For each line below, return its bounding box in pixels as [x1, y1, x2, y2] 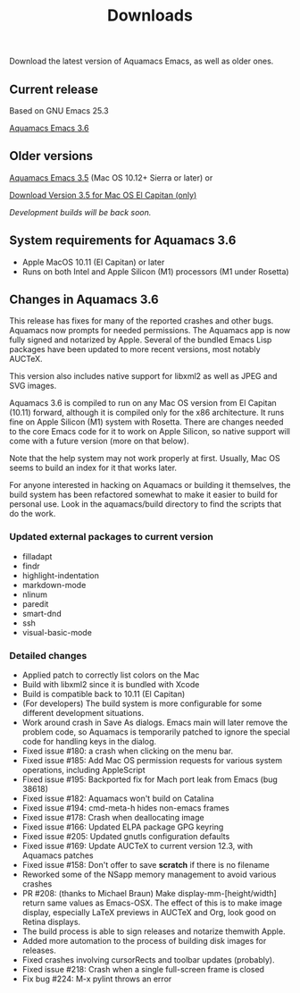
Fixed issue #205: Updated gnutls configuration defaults [21, 831, 230, 842]
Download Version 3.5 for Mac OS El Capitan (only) [9, 189, 197, 200]
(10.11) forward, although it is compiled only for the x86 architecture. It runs [9, 408, 285, 418]
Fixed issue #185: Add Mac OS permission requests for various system [21, 755, 283, 766]
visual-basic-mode [21, 627, 92, 637]
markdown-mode [21, 579, 87, 590]
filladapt [21, 551, 53, 561]
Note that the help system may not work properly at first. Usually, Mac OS [9, 453, 280, 464]
